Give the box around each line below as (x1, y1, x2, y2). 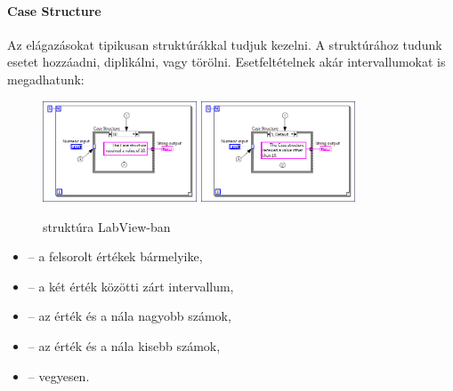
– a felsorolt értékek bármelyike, (28, 247, 203, 266)
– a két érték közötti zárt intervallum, (28, 276, 234, 295)
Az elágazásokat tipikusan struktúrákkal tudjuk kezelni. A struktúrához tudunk (7, 35, 442, 53)
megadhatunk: (7, 69, 85, 88)
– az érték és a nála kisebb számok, (28, 336, 221, 355)
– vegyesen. (28, 366, 90, 385)
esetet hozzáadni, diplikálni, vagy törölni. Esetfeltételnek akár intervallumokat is (7, 52, 446, 71)
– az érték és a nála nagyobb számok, (28, 307, 231, 325)
